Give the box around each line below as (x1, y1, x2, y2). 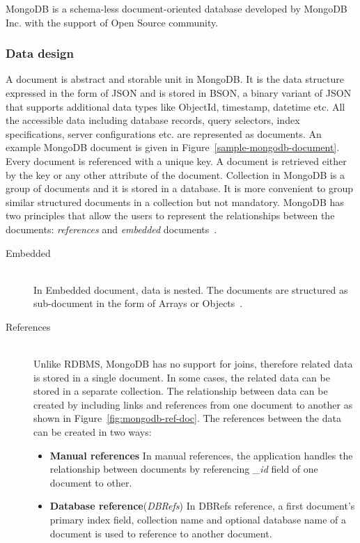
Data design (6, 45, 74, 62)
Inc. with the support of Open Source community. (6, 15, 219, 29)
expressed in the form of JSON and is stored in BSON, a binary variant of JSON (6, 86, 352, 100)
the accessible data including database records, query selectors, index (6, 113, 300, 127)
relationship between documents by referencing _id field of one (49, 462, 318, 476)
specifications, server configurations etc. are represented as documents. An (6, 126, 322, 141)
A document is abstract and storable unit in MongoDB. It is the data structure (6, 72, 344, 86)
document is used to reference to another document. (49, 526, 272, 540)
